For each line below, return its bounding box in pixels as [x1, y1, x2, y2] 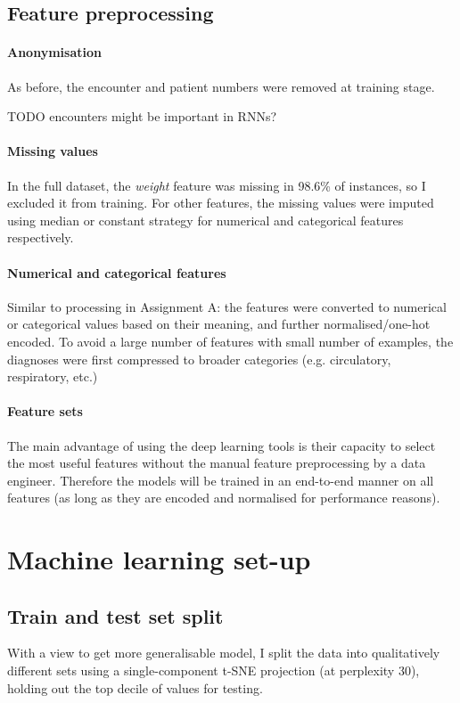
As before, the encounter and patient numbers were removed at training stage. [7, 77, 435, 95]
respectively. [7, 228, 74, 247]
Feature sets [7, 402, 83, 421]
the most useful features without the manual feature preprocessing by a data [7, 454, 426, 472]
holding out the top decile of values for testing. [7, 678, 263, 697]
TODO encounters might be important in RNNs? [7, 107, 277, 126]
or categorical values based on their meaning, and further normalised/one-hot [7, 315, 431, 333]
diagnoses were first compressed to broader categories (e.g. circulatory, [7, 349, 391, 368]
